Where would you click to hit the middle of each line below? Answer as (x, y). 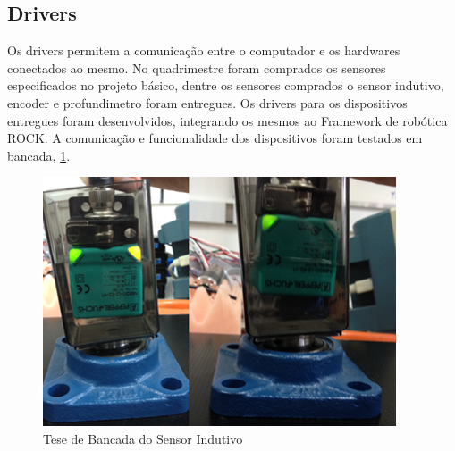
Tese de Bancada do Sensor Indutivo (143, 438)
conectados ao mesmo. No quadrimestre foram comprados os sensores (197, 67)
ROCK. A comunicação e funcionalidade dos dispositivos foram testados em (215, 138)
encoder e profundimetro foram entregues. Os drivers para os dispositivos (207, 102)
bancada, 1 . (39, 155)
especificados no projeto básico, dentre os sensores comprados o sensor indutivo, (226, 85)
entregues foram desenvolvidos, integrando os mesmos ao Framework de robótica (227, 120)
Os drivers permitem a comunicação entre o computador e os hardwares (204, 50)
